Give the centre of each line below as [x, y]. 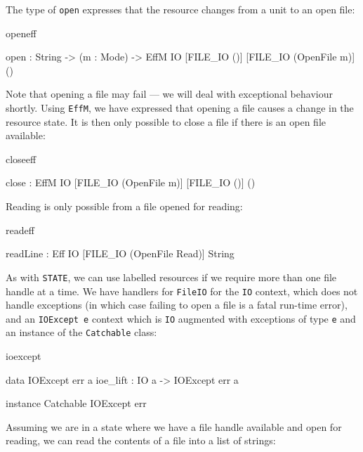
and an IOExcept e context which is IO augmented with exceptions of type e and [181, 318]
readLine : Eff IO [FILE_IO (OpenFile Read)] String [120, 253]
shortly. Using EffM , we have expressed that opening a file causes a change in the [180, 108]
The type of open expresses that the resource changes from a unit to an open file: [180, 9]
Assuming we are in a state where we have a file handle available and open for [174, 426]
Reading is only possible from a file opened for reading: [124, 206]
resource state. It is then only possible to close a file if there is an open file [166, 121]
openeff [21, 33]
